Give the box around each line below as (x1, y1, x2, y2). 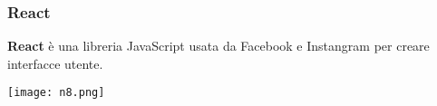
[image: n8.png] (7, 86, 105, 100)
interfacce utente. (7, 53, 103, 72)
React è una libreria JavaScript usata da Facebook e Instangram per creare (7, 36, 430, 55)
